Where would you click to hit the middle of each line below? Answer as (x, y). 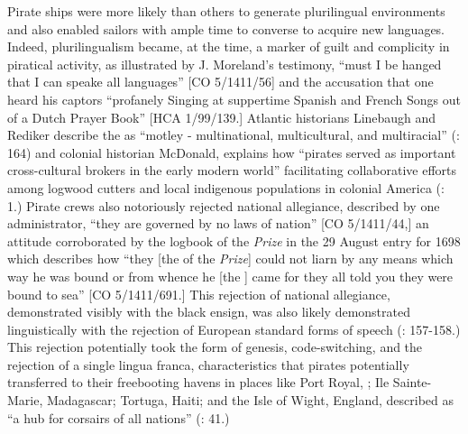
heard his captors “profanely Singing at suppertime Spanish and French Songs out (234, 99)
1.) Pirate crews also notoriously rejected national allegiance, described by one (224, 205)
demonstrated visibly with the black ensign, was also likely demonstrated (209, 312)
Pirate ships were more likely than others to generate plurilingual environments (226, 11)
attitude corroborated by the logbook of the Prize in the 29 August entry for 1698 (234, 240)
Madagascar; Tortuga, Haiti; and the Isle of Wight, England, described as (250, 400)
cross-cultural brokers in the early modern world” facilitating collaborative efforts (232, 170)
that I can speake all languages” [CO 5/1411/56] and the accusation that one (220, 82)
